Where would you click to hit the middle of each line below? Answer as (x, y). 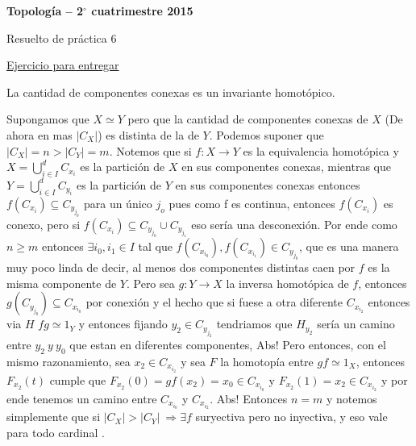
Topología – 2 (45, 10)
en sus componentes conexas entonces (268, 184)
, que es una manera (349, 246)
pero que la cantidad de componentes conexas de (248, 119)
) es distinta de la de (148, 134)
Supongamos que (48, 119)
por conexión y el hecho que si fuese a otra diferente (214, 302)
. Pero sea (150, 283)
